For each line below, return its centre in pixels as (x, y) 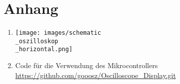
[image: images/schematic (58, 33)
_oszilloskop (37, 41)
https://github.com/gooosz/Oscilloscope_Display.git (95, 75)
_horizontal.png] (44, 49)
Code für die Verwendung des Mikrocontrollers (87, 65)
